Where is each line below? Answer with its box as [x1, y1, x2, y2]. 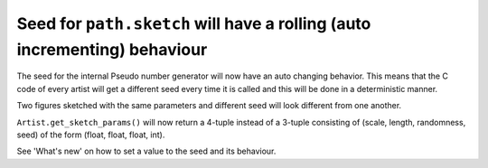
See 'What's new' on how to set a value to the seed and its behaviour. [16, 145, 277, 157]
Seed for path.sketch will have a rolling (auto [16, 14, 371, 33]
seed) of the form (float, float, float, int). [16, 129, 165, 140]
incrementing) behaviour [16, 39, 208, 60]
